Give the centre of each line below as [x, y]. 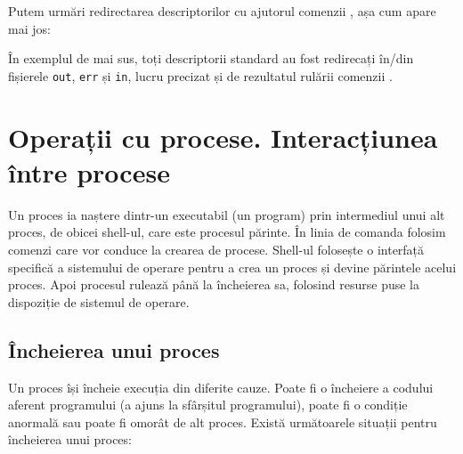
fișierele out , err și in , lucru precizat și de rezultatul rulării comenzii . [200, 75]
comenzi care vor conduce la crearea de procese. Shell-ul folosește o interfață [216, 249]
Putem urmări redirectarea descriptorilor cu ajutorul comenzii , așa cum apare [222, 11]
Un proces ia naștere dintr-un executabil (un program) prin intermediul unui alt [227, 214]
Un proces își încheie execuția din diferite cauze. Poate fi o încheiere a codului [221, 387]
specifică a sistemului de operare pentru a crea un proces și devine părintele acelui [232, 267]
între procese [89, 171]
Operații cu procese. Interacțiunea [223, 137]
